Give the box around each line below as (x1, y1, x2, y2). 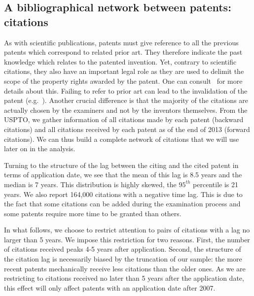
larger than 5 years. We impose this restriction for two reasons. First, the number (4, 234, 250, 244)
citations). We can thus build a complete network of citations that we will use (4, 133, 239, 144)
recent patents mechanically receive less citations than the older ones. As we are (4, 263, 246, 273)
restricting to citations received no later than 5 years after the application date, (4, 273, 244, 283)
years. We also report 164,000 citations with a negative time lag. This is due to (4, 189, 243, 199)
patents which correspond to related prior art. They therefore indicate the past (4, 47, 243, 57)
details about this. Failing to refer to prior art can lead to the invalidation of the (4, 85, 248, 96)
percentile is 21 (193, 179, 238, 189)
